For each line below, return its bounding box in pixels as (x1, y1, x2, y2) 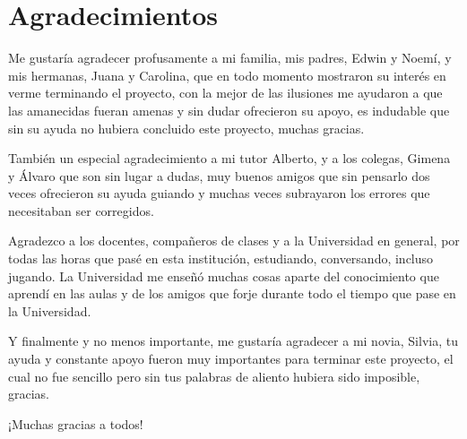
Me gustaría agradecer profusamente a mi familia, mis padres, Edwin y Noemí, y (8, 48, 452, 67)
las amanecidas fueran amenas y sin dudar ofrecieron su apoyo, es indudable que (8, 100, 450, 119)
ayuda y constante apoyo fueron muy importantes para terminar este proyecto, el (8, 349, 454, 368)
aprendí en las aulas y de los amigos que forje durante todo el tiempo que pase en (8, 284, 456, 303)
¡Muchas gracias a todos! (8, 414, 143, 433)
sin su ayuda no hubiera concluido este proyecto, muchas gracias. (8, 118, 365, 137)
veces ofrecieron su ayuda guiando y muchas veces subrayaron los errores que (8, 184, 430, 202)
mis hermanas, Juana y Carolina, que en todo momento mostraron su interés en (8, 65, 446, 84)
